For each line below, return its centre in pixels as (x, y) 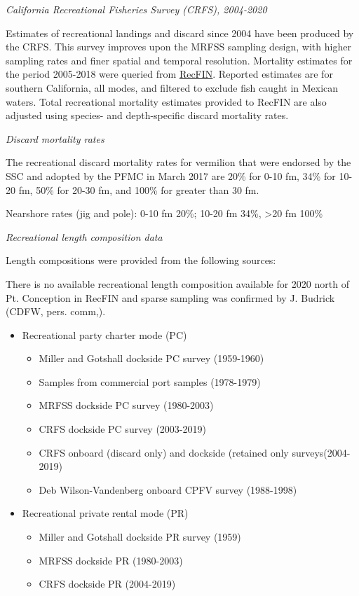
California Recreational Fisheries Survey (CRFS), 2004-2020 (136, 9)
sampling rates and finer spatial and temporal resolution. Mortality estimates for (179, 60)
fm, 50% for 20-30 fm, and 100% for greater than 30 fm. (139, 189)
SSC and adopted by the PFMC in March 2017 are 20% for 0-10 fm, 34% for (171, 175)
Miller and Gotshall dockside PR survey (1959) (140, 537)
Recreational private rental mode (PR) (105, 513)
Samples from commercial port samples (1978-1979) (150, 381)
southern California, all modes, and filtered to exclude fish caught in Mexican (172, 87)
